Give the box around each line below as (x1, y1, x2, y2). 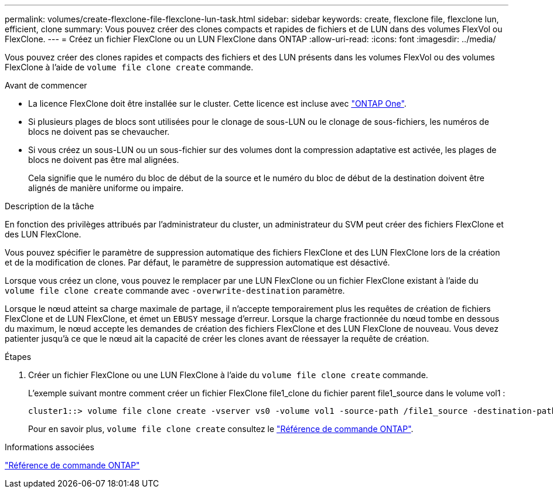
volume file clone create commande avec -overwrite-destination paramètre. (5, 285, 345, 295)
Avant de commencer (5, 80, 87, 90)
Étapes (5, 352, 32, 362)
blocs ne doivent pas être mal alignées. (28, 155, 179, 165)
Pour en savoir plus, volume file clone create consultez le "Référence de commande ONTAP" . (28, 424, 414, 434)
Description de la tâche (5, 201, 94, 211)
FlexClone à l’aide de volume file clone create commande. (5, 62, 254, 72)
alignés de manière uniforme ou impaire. (28, 183, 184, 193)
